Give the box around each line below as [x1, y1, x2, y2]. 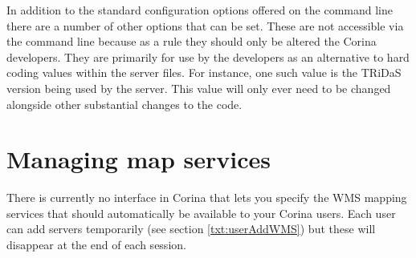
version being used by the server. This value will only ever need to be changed [6, 79, 391, 96]
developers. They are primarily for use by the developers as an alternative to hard [6, 48, 410, 65]
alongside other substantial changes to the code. [6, 95, 243, 112]
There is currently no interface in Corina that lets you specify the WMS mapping [6, 189, 407, 206]
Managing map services [6, 143, 271, 175]
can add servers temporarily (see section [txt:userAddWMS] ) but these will [6, 220, 376, 237]
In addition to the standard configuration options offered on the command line [6, 2, 393, 18]
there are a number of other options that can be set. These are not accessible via [6, 17, 404, 34]
